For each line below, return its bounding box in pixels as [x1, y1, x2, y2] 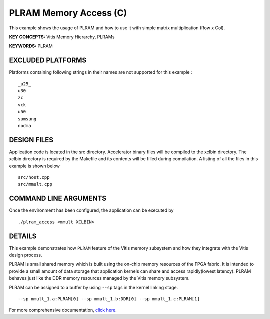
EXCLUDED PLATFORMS [9, 56, 87, 65]
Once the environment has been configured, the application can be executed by [9, 207, 174, 213]
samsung [18, 116, 37, 122]
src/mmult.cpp [18, 181, 52, 187]
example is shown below [9, 163, 60, 169]
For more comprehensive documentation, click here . [9, 307, 117, 313]
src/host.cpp [18, 175, 50, 180]
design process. [9, 252, 42, 258]
